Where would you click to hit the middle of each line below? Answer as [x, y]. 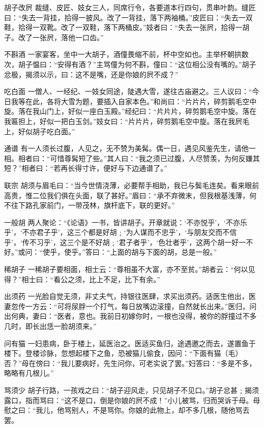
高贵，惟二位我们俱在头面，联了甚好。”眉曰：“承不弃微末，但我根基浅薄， [127, 195]
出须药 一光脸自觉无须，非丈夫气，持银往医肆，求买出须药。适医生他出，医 [130, 296]
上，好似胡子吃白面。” [40, 131]
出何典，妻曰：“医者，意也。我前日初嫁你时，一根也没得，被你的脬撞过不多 [130, 316]
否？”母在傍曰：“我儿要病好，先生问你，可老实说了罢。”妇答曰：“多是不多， [130, 363]
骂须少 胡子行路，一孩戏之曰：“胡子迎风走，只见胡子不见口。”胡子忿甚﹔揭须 [131, 390]
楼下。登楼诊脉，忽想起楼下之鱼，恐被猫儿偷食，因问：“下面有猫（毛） [123, 353]
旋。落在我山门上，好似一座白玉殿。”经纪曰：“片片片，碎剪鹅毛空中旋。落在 [130, 111]
